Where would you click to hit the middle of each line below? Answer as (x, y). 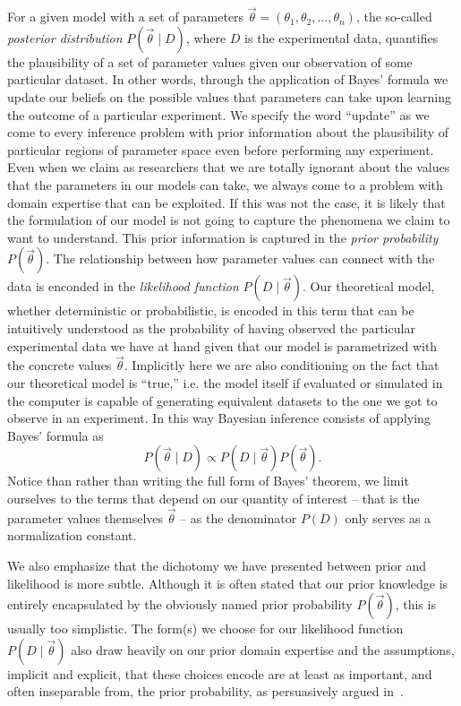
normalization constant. (72, 535)
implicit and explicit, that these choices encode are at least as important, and (220, 673)
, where (206, 37)
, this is (415, 604)
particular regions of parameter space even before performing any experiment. (221, 149)
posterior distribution (65, 37)
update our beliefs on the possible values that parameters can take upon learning (230, 97)
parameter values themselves (85, 517)
